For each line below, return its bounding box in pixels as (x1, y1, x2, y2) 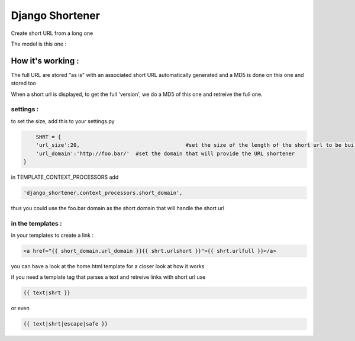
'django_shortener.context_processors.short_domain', (23, 189, 183, 196)
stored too (11, 80, 37, 87)
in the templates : (11, 219, 62, 227)
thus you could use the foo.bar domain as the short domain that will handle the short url (11, 204, 225, 211)
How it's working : (11, 56, 79, 66)
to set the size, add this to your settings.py (11, 117, 115, 124)
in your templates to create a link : (11, 231, 94, 239)
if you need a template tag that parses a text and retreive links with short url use (11, 274, 206, 281)
